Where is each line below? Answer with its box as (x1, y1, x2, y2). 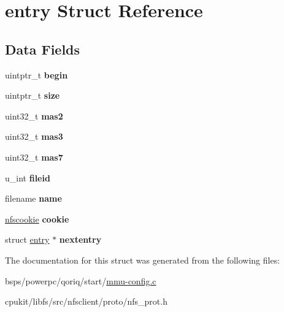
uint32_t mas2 (5, 109, 63, 122)
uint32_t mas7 (5, 150, 63, 163)
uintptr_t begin (5, 68, 68, 81)
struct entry (5, 233, 50, 246)
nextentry (59, 233, 102, 246)
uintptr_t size (5, 89, 60, 102)
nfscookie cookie (5, 212, 69, 225)
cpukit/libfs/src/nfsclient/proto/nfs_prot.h (5, 295, 167, 308)
